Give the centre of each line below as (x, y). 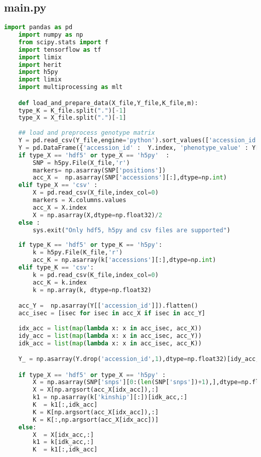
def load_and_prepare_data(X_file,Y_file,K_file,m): (108, 103)
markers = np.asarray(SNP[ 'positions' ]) (99, 170)
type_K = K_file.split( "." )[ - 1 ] (72, 110)
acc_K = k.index (60, 282)
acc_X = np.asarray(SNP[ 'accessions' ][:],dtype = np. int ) (130, 178)
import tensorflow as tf (60, 50)
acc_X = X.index (60, 207)
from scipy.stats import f (63, 42)
